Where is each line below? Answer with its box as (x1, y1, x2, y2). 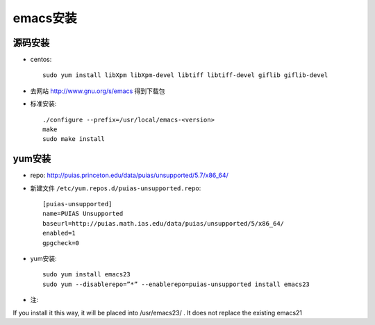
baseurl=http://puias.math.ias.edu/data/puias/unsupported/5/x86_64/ (42, 219, 285, 227)
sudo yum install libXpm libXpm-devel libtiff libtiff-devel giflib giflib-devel (42, 72, 328, 79)
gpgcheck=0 (42, 239, 80, 247)
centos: (30, 56, 52, 64)
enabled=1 (42, 229, 76, 237)
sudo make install (42, 135, 106, 143)
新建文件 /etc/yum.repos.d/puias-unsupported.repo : (30, 184, 201, 192)
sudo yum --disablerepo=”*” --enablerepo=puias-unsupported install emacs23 (42, 280, 310, 288)
